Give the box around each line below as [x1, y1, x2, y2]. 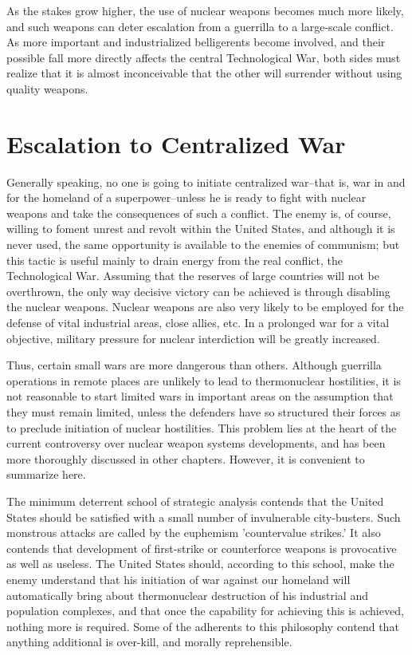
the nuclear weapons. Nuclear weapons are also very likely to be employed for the [6, 298, 404, 315]
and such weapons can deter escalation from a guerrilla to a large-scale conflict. [6, 18, 394, 34]
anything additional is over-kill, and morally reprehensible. [6, 633, 292, 650]
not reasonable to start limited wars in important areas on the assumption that [6, 388, 394, 404]
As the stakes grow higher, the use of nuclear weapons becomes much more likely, [6, 2, 404, 18]
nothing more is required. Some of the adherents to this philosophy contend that [6, 618, 399, 634]
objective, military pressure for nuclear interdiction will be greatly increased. [6, 329, 380, 346]
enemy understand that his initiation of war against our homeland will [6, 570, 351, 587]
